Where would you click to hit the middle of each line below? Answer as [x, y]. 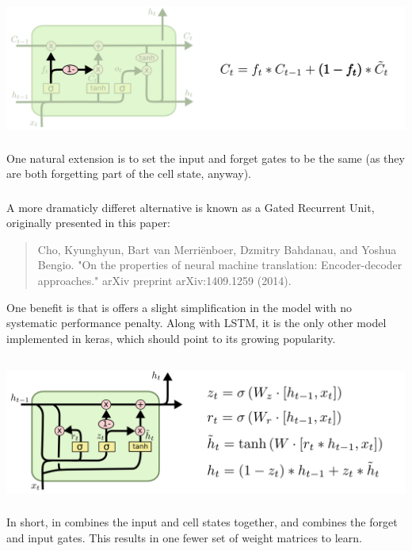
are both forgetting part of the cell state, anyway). [129, 173]
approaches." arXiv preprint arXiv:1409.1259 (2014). [164, 281]
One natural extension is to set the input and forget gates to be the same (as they [206, 158]
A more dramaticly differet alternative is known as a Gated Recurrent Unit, [191, 207]
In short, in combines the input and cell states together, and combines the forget [202, 522]
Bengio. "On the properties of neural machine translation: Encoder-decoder [220, 265]
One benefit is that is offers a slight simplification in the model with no [179, 307]
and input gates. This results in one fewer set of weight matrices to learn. [184, 537]
